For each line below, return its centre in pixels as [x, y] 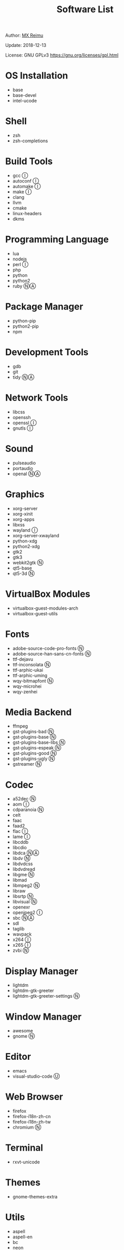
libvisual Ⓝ [25, 902]
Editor [18, 1057]
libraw [19, 891]
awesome [23, 1031]
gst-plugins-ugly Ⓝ [34, 759]
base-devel [24, 95]
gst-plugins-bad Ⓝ [33, 732]
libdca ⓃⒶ [26, 853]
